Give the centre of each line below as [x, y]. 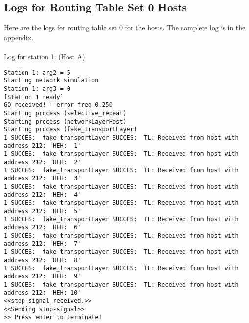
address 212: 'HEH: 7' [43, 244]
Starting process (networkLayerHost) [65, 121]
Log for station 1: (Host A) [45, 56]
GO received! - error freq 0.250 [58, 105]
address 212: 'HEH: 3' [43, 179]
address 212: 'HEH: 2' [43, 162]
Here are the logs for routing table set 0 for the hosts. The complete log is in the [125, 28]
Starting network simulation [51, 81]
